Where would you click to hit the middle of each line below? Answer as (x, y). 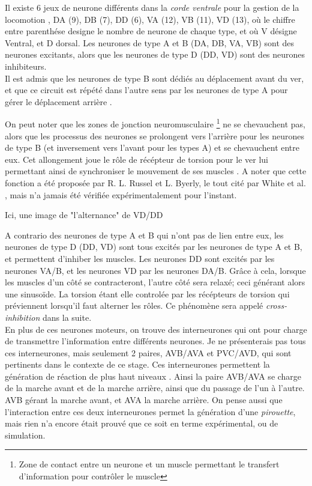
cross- (276, 305)
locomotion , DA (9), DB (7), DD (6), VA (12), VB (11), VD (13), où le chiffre (150, 19)
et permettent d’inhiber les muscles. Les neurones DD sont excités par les (140, 258)
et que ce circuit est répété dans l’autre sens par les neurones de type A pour (146, 90)
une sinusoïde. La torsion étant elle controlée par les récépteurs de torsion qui (147, 293)
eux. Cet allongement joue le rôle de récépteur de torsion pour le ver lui (136, 159)
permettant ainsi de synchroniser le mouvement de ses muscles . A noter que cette (156, 171)
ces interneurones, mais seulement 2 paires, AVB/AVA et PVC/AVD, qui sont (148, 352)
